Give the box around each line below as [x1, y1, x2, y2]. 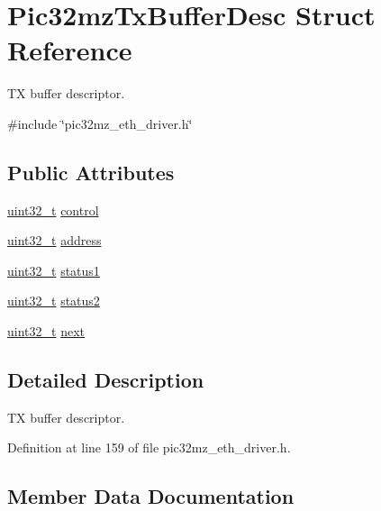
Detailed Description [7, 366, 204, 394]
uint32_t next [7, 322, 85, 341]
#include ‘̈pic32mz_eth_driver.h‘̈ [7, 114, 193, 132]
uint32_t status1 [7, 260, 100, 279]
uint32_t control [7, 200, 99, 219]
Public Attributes [7, 158, 175, 186]
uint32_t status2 [7, 291, 100, 310]
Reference [7, 32, 132, 68]
